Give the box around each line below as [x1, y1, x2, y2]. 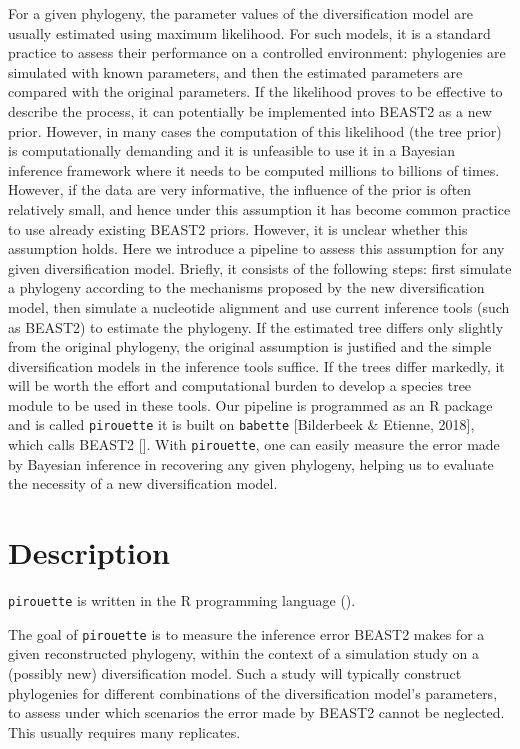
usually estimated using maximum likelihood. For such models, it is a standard [8, 22, 491, 43]
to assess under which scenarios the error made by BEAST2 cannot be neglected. [8, 702, 505, 723]
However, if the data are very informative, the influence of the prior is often [8, 179, 472, 200]
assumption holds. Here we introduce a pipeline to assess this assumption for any [8, 238, 505, 259]
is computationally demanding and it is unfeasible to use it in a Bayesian [8, 140, 456, 161]
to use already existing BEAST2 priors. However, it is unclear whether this [8, 218, 468, 239]
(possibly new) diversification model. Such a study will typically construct [8, 663, 462, 683]
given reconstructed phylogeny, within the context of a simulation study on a [8, 643, 479, 664]
